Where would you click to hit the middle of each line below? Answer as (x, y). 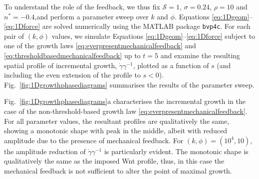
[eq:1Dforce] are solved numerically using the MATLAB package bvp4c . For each (127, 26)
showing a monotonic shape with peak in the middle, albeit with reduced (116, 131)
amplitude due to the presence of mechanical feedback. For (94, 140)
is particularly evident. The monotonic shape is (176, 151)
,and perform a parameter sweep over (92, 16)
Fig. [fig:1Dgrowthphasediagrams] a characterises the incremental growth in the (125, 101)
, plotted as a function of (171, 65)
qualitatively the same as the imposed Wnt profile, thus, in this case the (114, 161)
